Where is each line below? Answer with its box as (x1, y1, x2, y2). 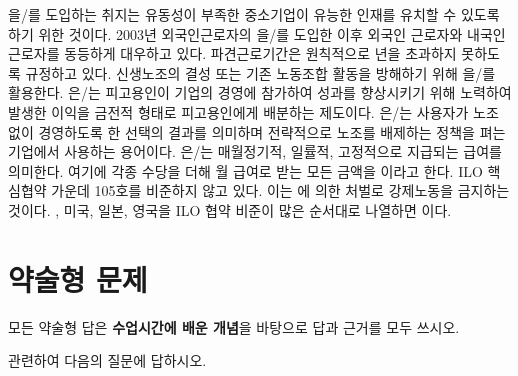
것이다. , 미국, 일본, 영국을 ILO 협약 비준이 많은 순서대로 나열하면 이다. (8, 199, 452, 220)
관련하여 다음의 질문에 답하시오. (8, 350, 207, 371)
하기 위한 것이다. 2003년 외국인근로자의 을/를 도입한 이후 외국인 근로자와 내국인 (8, 23, 506, 44)
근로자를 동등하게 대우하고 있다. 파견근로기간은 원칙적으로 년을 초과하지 (8, 43, 457, 64)
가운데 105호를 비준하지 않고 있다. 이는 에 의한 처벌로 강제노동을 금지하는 (51, 180, 510, 201)
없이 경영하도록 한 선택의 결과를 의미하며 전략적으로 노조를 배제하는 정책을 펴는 (8, 121, 506, 142)
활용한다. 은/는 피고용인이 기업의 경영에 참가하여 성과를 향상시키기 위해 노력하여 (8, 82, 512, 103)
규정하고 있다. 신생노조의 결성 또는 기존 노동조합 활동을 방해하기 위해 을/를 (25, 62, 496, 83)
